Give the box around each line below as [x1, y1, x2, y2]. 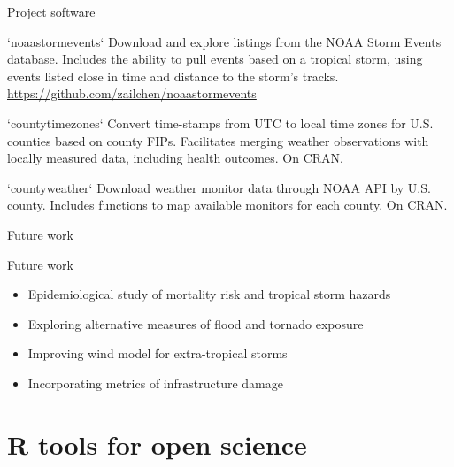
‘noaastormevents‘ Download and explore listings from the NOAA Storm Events [7, 32, 442, 50]
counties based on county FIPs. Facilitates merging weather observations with [7, 131, 429, 149]
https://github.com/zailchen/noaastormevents [7, 84, 257, 103]
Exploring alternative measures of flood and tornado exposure [27, 314, 364, 333]
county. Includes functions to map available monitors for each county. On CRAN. [7, 195, 448, 214]
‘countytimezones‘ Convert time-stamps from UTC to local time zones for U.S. [7, 113, 434, 132]
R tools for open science [7, 425, 307, 462]
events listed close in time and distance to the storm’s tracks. [7, 66, 339, 85]
